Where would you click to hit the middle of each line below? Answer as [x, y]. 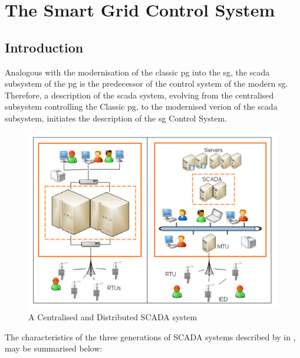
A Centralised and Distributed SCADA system [113, 317]
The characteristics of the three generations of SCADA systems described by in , [150, 336]
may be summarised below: [54, 348]
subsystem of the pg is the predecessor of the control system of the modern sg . [146, 83]
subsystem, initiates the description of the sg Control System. [116, 118]
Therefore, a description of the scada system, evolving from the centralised [139, 95]
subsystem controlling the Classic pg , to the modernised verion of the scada [141, 106]
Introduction [44, 47]
